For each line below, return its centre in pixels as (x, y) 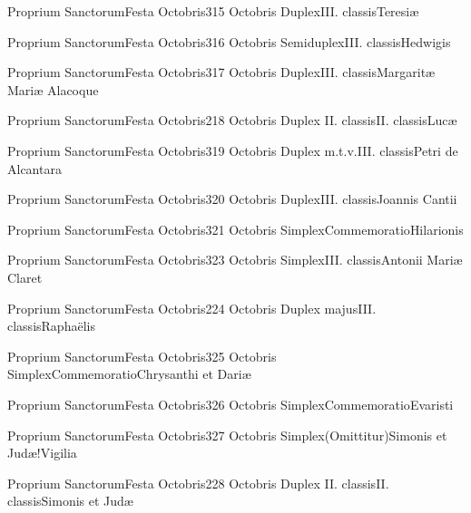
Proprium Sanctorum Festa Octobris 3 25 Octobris (142, 356)
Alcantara (34, 168)
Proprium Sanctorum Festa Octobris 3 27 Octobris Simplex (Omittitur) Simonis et (227, 435)
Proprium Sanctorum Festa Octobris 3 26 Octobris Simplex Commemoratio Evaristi (231, 404)
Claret (25, 277)
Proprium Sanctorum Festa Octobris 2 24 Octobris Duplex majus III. (192, 308)
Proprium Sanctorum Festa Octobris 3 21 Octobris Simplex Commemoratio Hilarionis (235, 229)
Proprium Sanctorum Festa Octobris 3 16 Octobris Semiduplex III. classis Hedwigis (229, 41)
